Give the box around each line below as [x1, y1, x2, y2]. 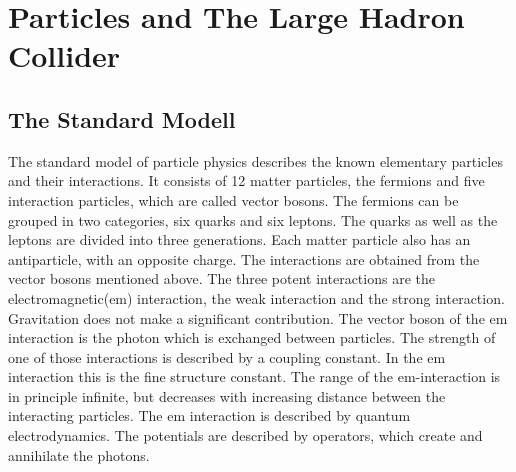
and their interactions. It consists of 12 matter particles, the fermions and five [8, 170, 485, 191]
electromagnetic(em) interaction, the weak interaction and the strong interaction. [8, 287, 505, 308]
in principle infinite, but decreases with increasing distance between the [8, 385, 446, 406]
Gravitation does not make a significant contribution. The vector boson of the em [8, 307, 508, 328]
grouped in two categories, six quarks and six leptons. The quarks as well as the [8, 209, 498, 230]
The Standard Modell [8, 103, 236, 134]
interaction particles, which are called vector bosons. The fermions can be [8, 189, 459, 210]
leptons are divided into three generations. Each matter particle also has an [8, 229, 471, 250]
